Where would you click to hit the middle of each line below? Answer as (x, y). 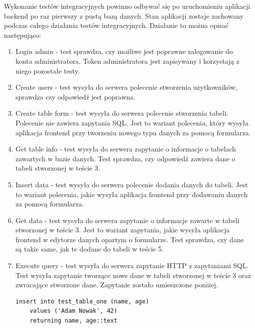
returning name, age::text (74, 321)
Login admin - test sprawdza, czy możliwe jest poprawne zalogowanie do (124, 51)
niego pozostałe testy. (48, 70)
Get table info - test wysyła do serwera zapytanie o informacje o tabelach (126, 149)
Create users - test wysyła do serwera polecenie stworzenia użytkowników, (126, 87)
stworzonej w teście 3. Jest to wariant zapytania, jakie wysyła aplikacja (123, 230)
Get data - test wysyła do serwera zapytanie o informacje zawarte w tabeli (127, 220)
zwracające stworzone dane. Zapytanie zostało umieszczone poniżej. (117, 285)
